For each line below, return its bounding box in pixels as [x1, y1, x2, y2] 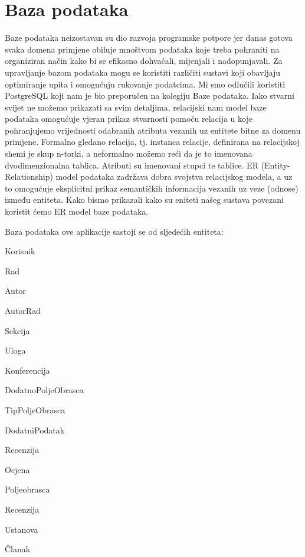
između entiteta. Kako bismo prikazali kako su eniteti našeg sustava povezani [5, 193, 284, 206]
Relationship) [5, 170, 53, 183]
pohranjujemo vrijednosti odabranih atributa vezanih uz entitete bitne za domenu [5, 124, 301, 136]
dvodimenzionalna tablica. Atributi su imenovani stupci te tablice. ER [5, 158, 258, 171]
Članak [5, 543, 31, 555]
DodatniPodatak [5, 423, 65, 436]
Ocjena [5, 463, 30, 475]
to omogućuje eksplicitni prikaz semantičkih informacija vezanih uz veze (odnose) [5, 182, 299, 194]
